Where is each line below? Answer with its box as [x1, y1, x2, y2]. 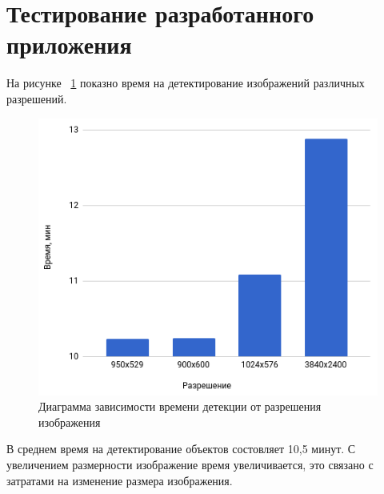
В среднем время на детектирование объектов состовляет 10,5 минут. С [6, 440, 356, 457]
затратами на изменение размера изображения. [6, 472, 233, 488]
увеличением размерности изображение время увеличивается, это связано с [6, 456, 374, 473]
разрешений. [6, 90, 67, 106]
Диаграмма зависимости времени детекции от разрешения [38, 398, 322, 415]
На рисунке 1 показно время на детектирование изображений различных [6, 74, 365, 91]
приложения [6, 28, 132, 61]
